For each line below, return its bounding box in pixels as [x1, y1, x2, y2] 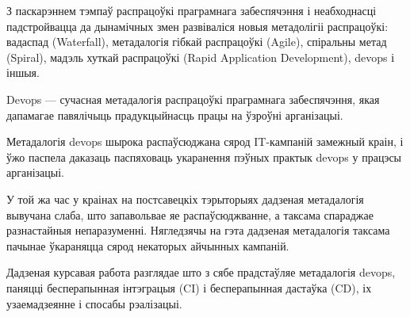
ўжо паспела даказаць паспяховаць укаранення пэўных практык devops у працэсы [6, 148, 402, 165]
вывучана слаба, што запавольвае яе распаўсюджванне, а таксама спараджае [6, 206, 374, 223]
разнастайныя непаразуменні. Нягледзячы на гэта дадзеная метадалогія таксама [6, 222, 390, 239]
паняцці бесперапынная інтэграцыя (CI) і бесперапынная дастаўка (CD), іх [6, 279, 372, 296]
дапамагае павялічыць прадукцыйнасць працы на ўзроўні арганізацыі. [6, 106, 343, 123]
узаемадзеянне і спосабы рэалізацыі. [6, 295, 182, 311]
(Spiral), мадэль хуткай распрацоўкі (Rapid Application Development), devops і [6, 48, 395, 65]
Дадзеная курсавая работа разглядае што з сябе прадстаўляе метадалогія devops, [6, 264, 396, 281]
